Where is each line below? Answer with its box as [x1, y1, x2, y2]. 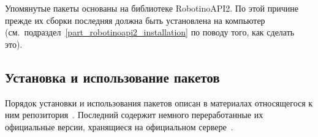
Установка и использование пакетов [5, 67, 220, 86]
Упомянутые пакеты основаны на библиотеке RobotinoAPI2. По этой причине [5, 2, 298, 14]
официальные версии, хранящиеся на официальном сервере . [5, 120, 233, 133]
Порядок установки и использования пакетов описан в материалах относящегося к [5, 96, 313, 109]
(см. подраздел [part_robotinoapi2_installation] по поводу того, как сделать [5, 26, 295, 39]
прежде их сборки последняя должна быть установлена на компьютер [5, 13, 265, 26]
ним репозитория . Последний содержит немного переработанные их [5, 108, 263, 121]
